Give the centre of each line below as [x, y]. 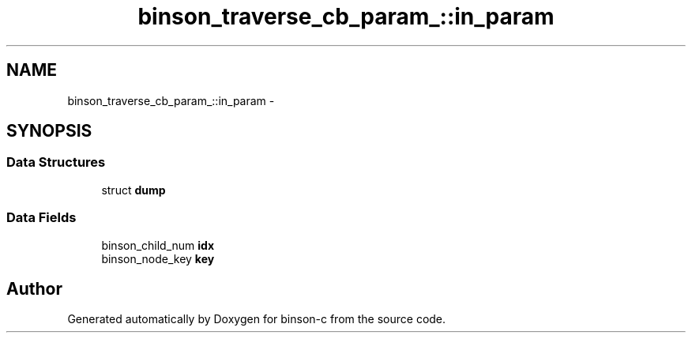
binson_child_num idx [158, 245]
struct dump [134, 190]
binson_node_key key [158, 258]
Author [34, 288]
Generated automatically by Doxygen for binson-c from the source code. [257, 319]
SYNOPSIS [49, 131]
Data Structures [56, 162]
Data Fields [41, 218]
